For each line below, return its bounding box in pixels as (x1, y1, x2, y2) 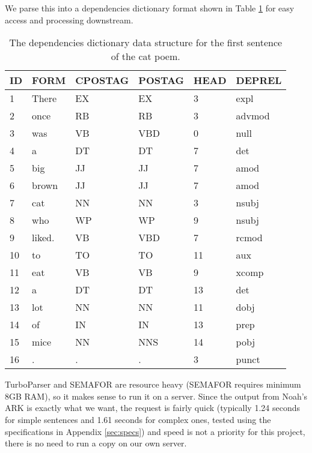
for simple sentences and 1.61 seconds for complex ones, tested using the (5, 413, 271, 425)
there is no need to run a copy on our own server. (5, 437, 187, 449)
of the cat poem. (111, 49, 180, 64)
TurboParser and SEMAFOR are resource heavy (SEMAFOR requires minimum (5, 378, 301, 391)
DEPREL (236, 73, 282, 88)
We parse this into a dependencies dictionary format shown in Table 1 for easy (5, 2, 295, 14)
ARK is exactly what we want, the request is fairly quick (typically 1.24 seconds (5, 401, 301, 414)
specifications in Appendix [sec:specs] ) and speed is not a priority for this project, (5, 425, 305, 437)
